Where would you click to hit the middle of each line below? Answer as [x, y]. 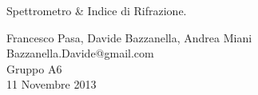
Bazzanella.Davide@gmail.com [80, 53]
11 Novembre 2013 [52, 84]
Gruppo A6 [34, 68]
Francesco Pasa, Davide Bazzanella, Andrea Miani [129, 37]
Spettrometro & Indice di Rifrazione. [97, 10]
